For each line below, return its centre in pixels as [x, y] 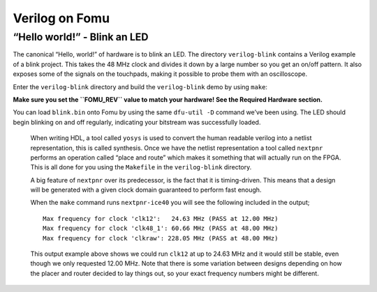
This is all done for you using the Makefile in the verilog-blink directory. [141, 167]
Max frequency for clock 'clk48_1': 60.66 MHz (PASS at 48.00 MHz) [161, 229]
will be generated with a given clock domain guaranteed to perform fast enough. [146, 190]
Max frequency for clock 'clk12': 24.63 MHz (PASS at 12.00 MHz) [161, 218]
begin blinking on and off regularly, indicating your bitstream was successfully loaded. [137, 122]
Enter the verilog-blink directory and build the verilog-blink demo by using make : [140, 86]
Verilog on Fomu [61, 18]
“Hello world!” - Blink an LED [81, 37]
